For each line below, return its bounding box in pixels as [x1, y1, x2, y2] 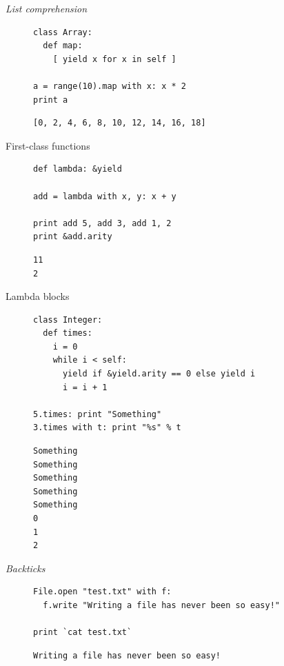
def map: [43, 41, 83, 51]
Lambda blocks [6, 289, 70, 303]
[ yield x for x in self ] [52, 54, 176, 64]
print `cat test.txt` [33, 627, 132, 638]
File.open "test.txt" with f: [33, 587, 172, 597]
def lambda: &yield [33, 164, 122, 174]
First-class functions [6, 138, 90, 152]
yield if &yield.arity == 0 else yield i [62, 369, 256, 379]
